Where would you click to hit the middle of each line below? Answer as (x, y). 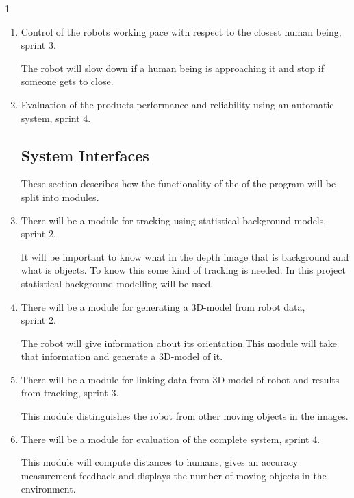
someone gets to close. (67, 81)
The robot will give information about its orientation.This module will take (179, 343)
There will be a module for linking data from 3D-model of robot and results (180, 379)
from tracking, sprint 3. (70, 393)
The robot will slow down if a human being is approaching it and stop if (172, 68)
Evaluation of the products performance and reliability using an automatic (177, 104)
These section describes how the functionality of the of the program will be (178, 183)
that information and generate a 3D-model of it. (122, 356)
